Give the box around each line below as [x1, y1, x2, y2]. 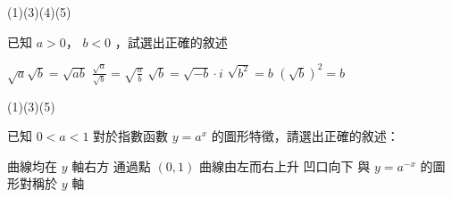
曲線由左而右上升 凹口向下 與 [198, 156, 371, 175]
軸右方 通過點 [71, 156, 151, 175]
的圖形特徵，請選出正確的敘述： [211, 127, 399, 145]
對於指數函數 [93, 127, 169, 145]
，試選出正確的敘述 [114, 32, 228, 51]
